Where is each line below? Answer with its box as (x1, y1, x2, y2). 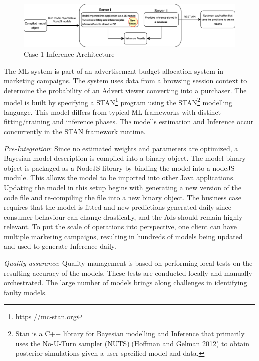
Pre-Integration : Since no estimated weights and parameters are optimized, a (4, 143, 238, 153)
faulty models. (4, 287, 47, 297)
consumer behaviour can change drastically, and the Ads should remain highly (4, 211, 243, 222)
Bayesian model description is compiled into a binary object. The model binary (4, 153, 246, 163)
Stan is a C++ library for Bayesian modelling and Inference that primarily (15, 328, 245, 339)
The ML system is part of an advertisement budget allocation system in (4, 65, 224, 76)
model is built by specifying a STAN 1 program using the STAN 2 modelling (4, 95, 233, 107)
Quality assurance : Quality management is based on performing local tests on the (4, 258, 253, 268)
